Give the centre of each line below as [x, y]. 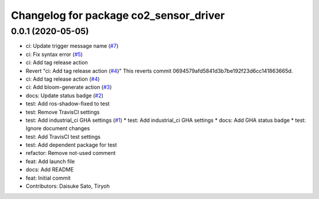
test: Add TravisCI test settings [63, 137]
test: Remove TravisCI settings [63, 112]
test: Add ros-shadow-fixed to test [68, 104]
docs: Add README [50, 170]
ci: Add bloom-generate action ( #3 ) [69, 87]
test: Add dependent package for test [71, 145]
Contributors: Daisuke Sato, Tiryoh [68, 186]
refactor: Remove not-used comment [71, 153]
